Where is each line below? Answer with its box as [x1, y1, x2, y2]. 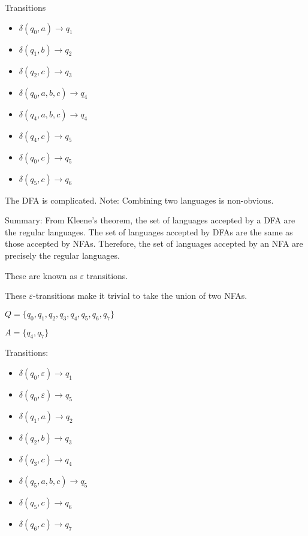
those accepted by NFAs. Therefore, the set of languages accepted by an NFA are [5, 237, 303, 250]
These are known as [5, 269, 77, 281]
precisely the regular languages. [5, 249, 120, 261]
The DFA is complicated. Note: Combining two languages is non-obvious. [5, 193, 274, 206]
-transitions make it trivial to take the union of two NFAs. [33, 289, 247, 302]
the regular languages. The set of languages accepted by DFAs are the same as [5, 225, 293, 238]
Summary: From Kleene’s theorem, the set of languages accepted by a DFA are [5, 214, 295, 226]
